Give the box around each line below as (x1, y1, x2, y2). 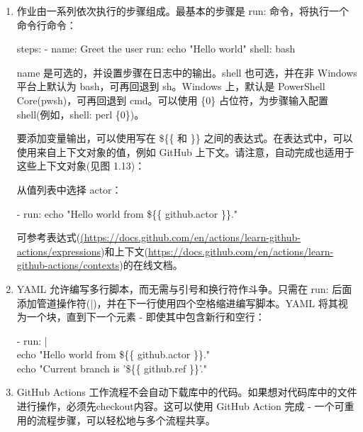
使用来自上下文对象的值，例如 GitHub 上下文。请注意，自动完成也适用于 (16, 144, 354, 159)
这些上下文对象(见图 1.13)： (16, 158, 145, 173)
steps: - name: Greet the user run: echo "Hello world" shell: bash (16, 41, 296, 56)
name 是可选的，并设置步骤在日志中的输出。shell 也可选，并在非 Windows (16, 65, 357, 79)
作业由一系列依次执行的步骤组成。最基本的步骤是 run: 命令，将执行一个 (16, 4, 350, 18)
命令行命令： (16, 17, 77, 32)
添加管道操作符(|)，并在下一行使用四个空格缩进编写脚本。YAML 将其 (16, 295, 338, 310)
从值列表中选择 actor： (16, 182, 122, 196)
